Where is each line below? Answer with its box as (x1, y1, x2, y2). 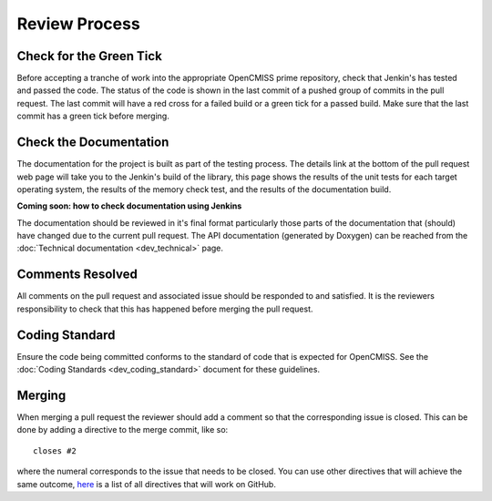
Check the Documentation (16, 135, 169, 150)
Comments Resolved (16, 267, 138, 282)
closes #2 (33, 445, 77, 455)
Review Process (16, 14, 140, 34)
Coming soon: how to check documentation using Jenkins (16, 200, 242, 211)
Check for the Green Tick (16, 48, 163, 64)
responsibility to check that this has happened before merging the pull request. (16, 303, 313, 314)
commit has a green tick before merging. (16, 110, 170, 122)
